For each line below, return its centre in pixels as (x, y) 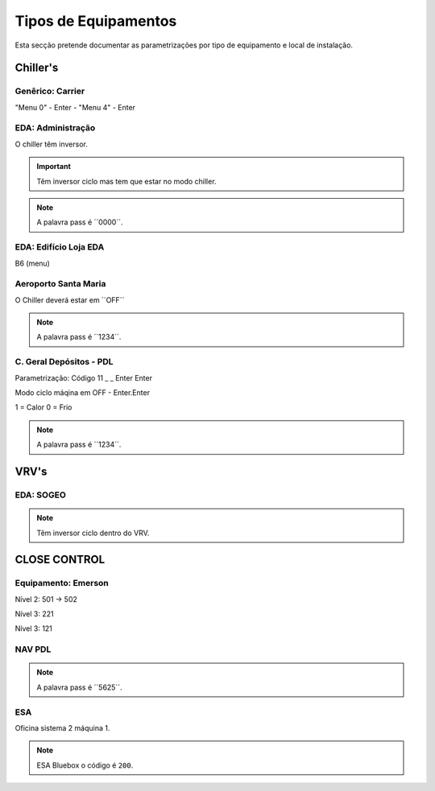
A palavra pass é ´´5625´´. (79, 687)
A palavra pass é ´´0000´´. (80, 222)
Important (54, 167)
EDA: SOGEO (40, 495)
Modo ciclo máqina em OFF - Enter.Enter (83, 393)
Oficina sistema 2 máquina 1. (62, 727)
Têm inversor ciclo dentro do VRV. (93, 533)
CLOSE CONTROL (60, 560)
